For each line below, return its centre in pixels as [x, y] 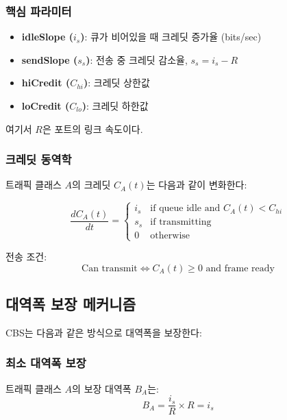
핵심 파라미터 [39, 11]
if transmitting [181, 222]
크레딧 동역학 [39, 159]
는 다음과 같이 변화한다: [197, 185]
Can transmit [110, 268]
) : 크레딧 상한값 [117, 83]
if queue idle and [185, 209]
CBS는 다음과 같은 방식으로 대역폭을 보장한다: [104, 332]
